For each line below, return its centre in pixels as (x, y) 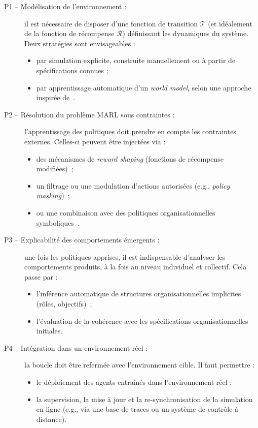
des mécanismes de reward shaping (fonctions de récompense (130, 158)
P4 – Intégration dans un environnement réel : (76, 347)
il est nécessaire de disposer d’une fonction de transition (111, 23)
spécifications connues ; (72, 70)
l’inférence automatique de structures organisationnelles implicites (139, 294)
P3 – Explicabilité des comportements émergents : (82, 240)
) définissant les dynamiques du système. (186, 33)
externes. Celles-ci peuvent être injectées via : (95, 141)
